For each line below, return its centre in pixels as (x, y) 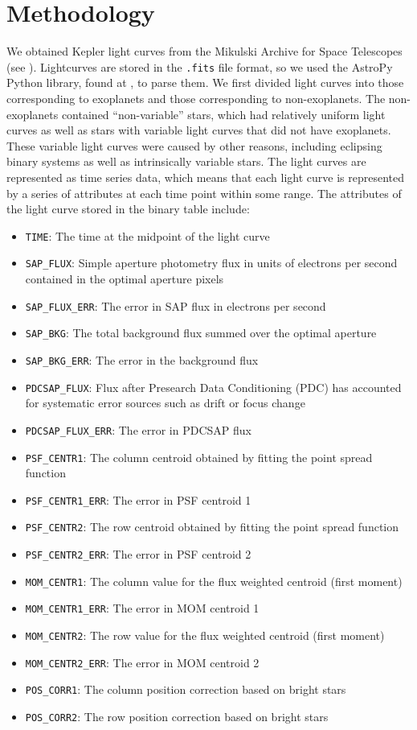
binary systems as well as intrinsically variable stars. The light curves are (186, 161)
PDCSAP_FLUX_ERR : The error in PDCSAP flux (138, 429)
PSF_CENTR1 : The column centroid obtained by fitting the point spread (199, 457)
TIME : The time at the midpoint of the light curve (147, 235)
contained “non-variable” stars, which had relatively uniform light (223, 114)
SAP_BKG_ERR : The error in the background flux (142, 359)
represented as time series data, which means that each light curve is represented (205, 177)
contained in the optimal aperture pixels (125, 279)
